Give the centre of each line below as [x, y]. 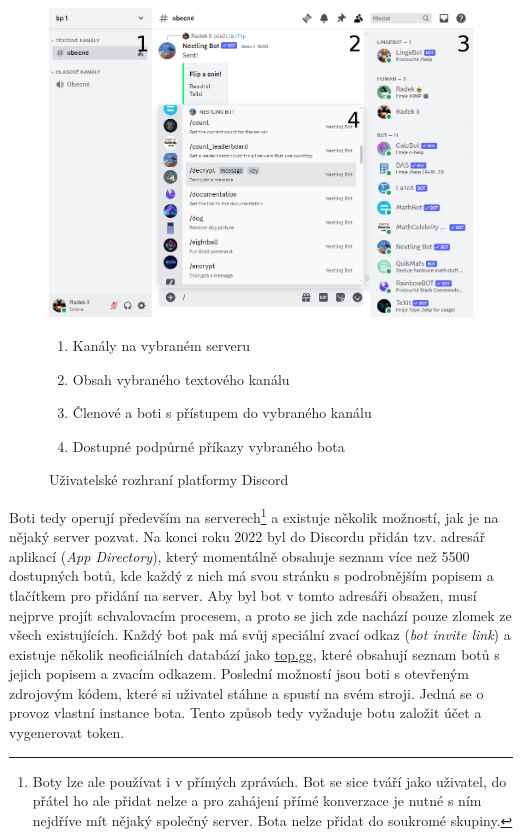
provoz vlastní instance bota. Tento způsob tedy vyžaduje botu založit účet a [245, 712]
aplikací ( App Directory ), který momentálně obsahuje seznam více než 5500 [239, 555]
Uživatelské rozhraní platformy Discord [169, 479]
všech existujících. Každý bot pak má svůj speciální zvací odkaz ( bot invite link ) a [260, 634]
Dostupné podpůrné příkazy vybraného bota [208, 445]
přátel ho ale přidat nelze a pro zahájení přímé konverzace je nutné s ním [257, 800]
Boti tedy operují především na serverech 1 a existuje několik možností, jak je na [254, 515]
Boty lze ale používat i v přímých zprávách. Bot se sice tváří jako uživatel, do [269, 780]
